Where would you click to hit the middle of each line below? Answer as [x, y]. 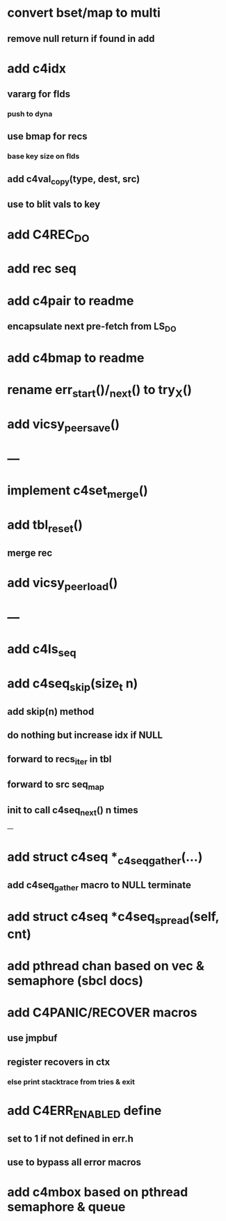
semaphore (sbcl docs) [75, 980]
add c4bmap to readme [76, 358]
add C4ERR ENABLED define [84, 1112]
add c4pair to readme [71, 301]
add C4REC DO [48, 236]
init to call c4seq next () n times [73, 811]
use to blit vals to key [54, 205]
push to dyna [30, 114]
